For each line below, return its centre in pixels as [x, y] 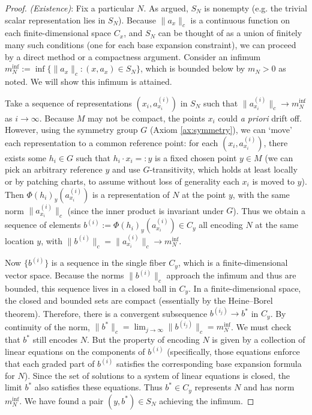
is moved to [273, 181]
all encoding [221, 225]
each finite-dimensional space [58, 33]
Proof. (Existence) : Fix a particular [70, 8]
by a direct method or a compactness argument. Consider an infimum [133, 56]
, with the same [261, 194]
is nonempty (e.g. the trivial [256, 8]
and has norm [269, 387]
